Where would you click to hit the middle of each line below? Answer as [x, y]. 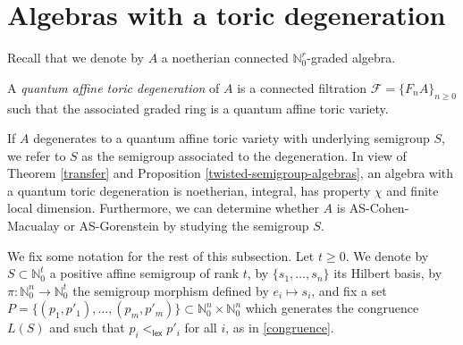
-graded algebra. [351, 58]
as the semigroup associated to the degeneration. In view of [244, 155]
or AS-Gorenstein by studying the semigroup [186, 226]
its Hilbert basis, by [388, 273]
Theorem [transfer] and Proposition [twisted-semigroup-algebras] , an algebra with [231, 173]
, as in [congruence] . [280, 328]
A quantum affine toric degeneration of [114, 87]
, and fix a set [349, 290]
